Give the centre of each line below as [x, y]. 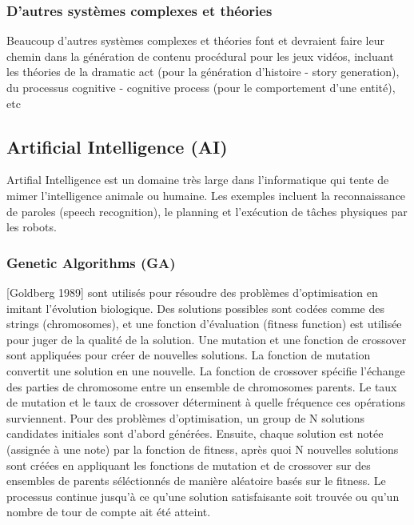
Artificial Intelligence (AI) [117, 146]
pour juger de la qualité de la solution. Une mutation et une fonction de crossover [207, 339]
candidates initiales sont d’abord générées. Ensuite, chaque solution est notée [195, 433]
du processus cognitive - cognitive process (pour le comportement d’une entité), [201, 87]
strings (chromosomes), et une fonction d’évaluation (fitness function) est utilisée [204, 324]
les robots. [32, 227]
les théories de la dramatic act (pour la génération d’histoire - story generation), [203, 72]
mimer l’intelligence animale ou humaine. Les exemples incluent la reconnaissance [206, 195]
